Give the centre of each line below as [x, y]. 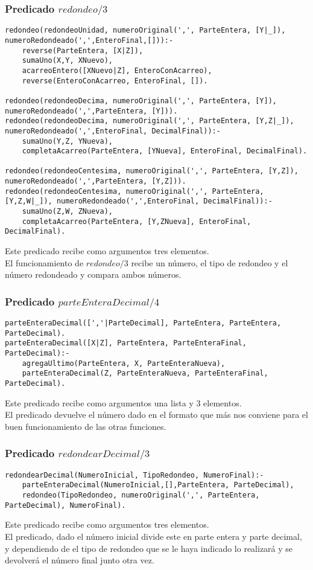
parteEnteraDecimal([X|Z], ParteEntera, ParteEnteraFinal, [126, 343]
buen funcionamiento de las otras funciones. [86, 426]
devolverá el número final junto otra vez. [80, 560]
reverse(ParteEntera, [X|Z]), [83, 50]
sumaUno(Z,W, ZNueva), [67, 212]
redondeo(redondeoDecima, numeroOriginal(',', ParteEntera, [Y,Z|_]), [150, 121]
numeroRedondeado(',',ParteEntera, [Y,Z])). [96, 181]
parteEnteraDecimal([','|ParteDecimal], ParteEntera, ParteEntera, [143, 323]
